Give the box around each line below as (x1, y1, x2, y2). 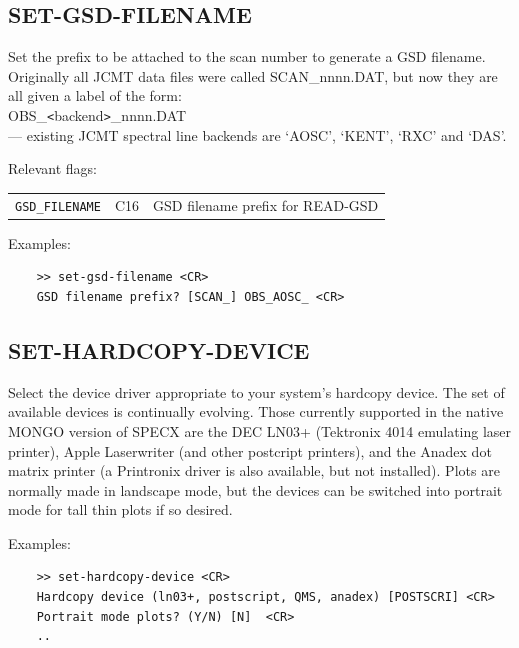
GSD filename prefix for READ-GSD (153, 194, 379, 215)
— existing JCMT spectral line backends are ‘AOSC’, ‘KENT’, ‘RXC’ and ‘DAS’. (8, 124, 507, 145)
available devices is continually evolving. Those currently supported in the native (8, 401, 504, 422)
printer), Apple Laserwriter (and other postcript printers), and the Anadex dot (8, 440, 492, 461)
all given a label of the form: (8, 85, 182, 106)
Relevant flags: (8, 158, 97, 179)
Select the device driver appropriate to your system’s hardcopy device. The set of (8, 381, 505, 402)
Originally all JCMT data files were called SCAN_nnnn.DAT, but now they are (8, 65, 498, 86)
